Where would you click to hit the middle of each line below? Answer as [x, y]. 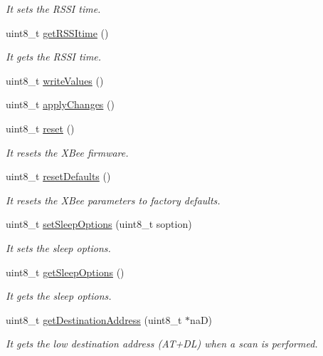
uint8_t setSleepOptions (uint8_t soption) [99, 224]
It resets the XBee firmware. [67, 152]
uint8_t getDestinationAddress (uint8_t [94, 319]
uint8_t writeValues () [55, 80]
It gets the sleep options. [59, 296]
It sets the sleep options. [58, 247]
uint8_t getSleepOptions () [65, 272]
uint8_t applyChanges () [60, 104]
